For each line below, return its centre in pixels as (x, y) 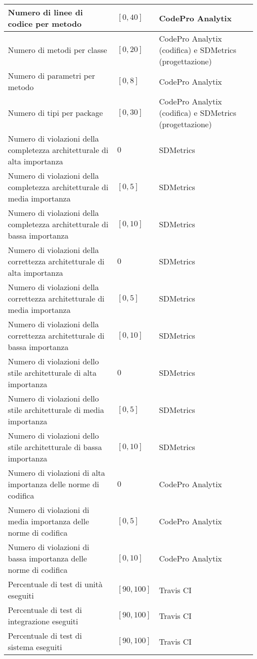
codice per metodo (45, 24)
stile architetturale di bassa (55, 447)
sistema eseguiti (35, 647)
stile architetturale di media (56, 410)
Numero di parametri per (52, 76)
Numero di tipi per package (56, 113)
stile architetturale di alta (52, 373)
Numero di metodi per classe (58, 50)
